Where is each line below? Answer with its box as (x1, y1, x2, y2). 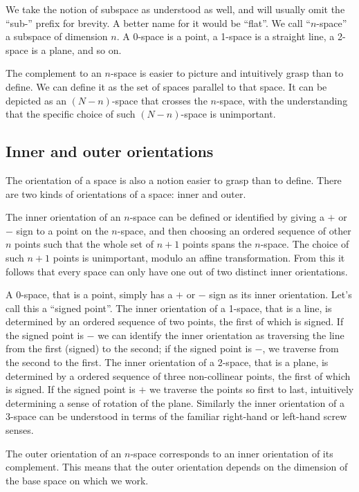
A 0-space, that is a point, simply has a (6, 287, 173, 302)
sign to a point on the (16, 223, 109, 237)
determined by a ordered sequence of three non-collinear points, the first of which (6, 368, 351, 383)
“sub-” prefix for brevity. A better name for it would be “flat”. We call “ (6, 15, 311, 30)
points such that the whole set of (15, 237, 154, 251)
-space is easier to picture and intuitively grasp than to (110, 66, 344, 80)
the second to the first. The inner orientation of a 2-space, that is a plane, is (6, 355, 329, 370)
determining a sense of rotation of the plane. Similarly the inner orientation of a (6, 395, 344, 410)
